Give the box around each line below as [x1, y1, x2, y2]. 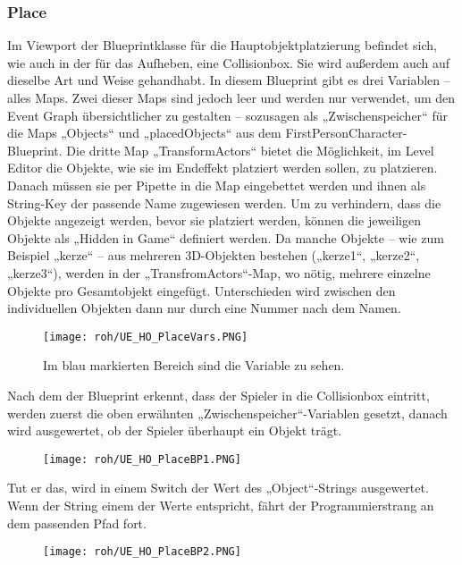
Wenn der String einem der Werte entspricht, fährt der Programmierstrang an [7, 496, 434, 514]
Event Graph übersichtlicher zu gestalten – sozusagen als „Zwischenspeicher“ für [7, 105, 448, 124]
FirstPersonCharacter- [285, 123, 407, 142]
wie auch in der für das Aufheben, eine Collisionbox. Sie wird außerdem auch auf [7, 53, 450, 72]
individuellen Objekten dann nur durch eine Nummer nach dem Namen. [7, 299, 401, 317]
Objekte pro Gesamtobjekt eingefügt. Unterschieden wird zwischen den [7, 281, 396, 299]
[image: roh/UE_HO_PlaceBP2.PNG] [43, 545, 241, 559]
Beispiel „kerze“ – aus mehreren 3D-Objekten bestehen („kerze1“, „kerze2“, [7, 246, 420, 265]
